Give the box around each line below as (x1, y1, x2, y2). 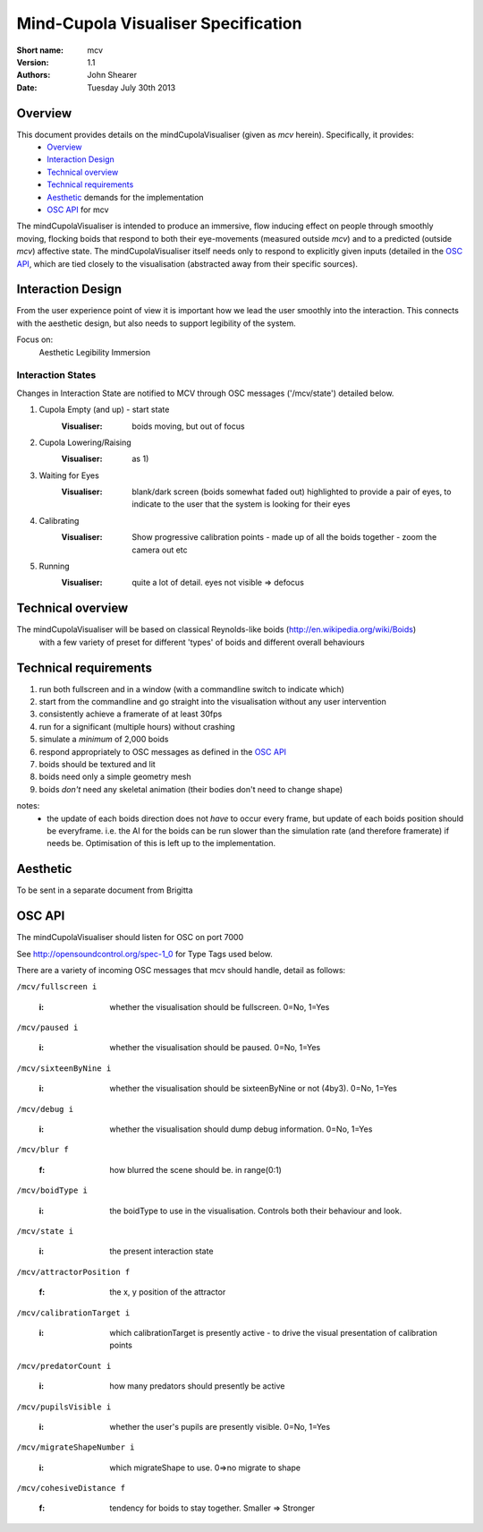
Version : (16, 56, 49, 67)
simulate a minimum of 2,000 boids (38, 734, 169, 745)
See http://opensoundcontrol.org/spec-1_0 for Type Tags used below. (16, 948, 273, 959)
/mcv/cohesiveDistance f (16, 1483, 125, 1493)
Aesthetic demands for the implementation (47, 192, 205, 202)
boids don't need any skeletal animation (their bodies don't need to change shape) (38, 783, 343, 794)
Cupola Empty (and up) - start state (38, 404, 170, 415)
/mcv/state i (16, 1227, 74, 1236)
